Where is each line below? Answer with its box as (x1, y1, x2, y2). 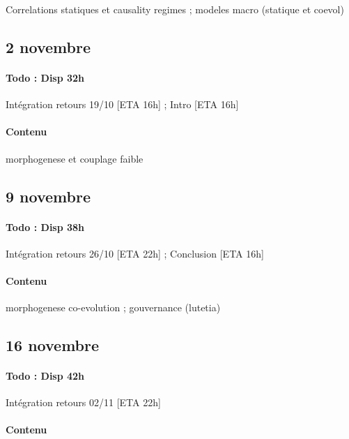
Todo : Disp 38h (6, 219, 85, 234)
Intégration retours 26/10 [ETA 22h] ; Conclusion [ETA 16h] (6, 246, 264, 260)
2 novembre (6, 36, 91, 57)
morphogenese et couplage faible (6, 151, 144, 165)
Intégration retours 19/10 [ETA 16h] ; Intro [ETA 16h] (6, 97, 239, 112)
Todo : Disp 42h (6, 369, 85, 383)
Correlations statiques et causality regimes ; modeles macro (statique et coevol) (6, 2, 344, 16)
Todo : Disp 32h (6, 70, 85, 84)
